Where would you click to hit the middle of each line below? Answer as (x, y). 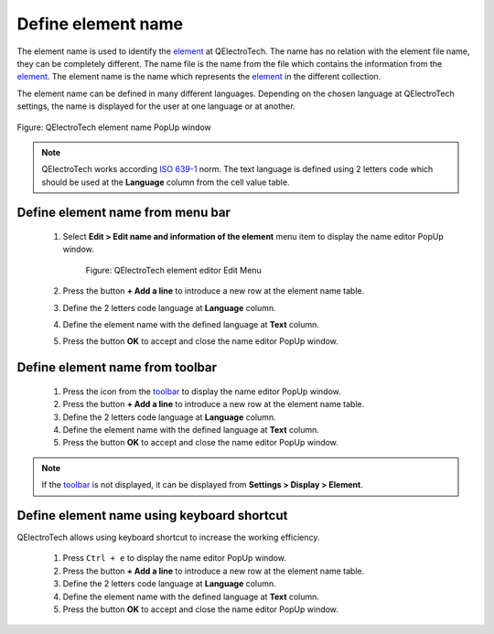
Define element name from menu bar (123, 213)
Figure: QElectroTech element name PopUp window (114, 127)
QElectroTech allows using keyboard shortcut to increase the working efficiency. (168, 537)
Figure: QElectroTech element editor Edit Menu (173, 270)
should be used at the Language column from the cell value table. (166, 182)
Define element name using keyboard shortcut (152, 516)
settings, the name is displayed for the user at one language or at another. (156, 106)
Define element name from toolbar (117, 367)
